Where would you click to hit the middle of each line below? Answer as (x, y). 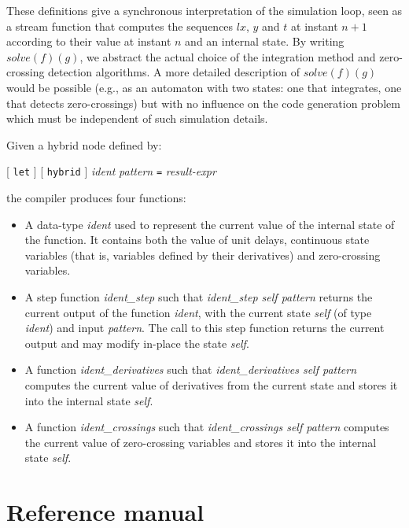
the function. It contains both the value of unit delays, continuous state (197, 240)
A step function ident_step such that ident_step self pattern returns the (199, 296)
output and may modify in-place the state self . (137, 343)
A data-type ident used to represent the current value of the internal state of (210, 224)
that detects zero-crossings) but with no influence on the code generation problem (203, 103)
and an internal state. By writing (265, 41)
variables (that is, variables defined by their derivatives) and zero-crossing (203, 255)
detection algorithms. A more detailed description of (174, 72)
